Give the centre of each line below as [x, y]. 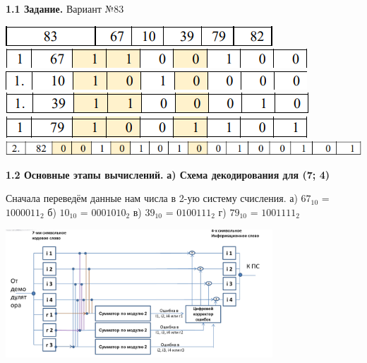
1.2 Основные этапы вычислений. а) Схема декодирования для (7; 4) [168, 174]
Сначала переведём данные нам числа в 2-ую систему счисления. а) [152, 198]
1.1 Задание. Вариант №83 [65, 8]
